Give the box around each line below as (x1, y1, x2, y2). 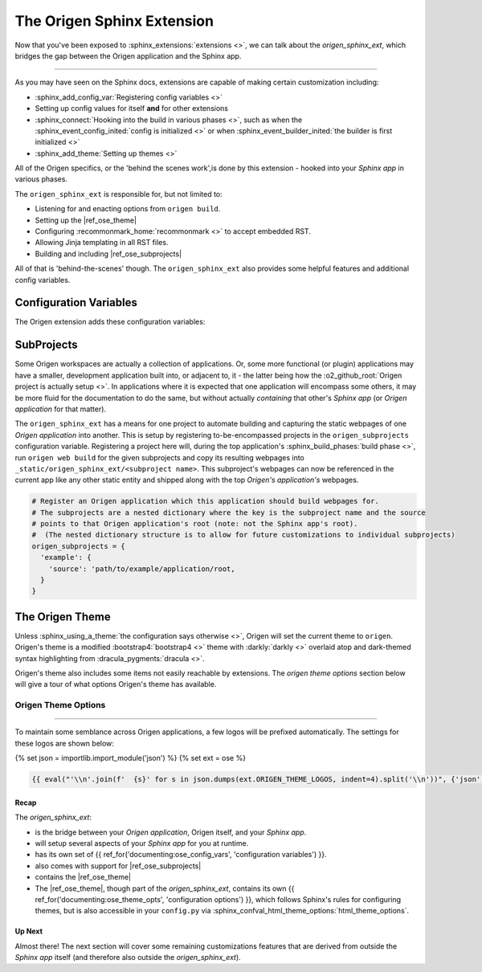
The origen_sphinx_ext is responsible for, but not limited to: (14, 189, 223, 198)
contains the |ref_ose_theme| (35, 872, 132, 882)
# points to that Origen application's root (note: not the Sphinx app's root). (31, 519, 358, 529)
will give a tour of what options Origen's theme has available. (14, 680, 217, 689)
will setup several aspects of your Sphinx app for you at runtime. (35, 838, 249, 847)
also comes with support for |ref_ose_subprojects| (35, 860, 202, 871)
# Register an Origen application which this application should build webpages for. (31, 496, 379, 506)
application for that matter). (14, 404, 107, 414)
